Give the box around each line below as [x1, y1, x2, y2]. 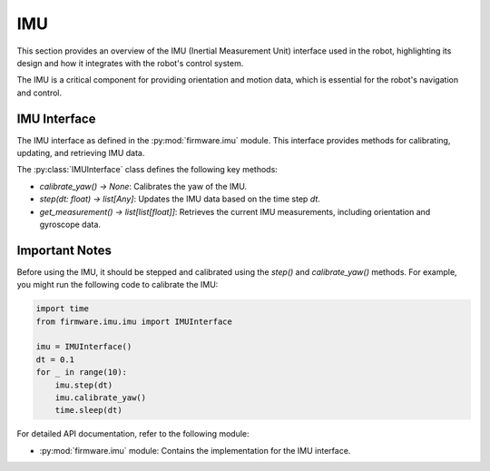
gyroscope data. [39, 219, 102, 230]
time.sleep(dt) [54, 405, 122, 416]
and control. [16, 87, 63, 98]
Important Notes [16, 242, 113, 258]
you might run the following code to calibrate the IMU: [16, 280, 219, 290]
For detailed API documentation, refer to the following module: [16, 428, 250, 439]
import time [35, 304, 90, 314]
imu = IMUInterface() [35, 341, 132, 352]
